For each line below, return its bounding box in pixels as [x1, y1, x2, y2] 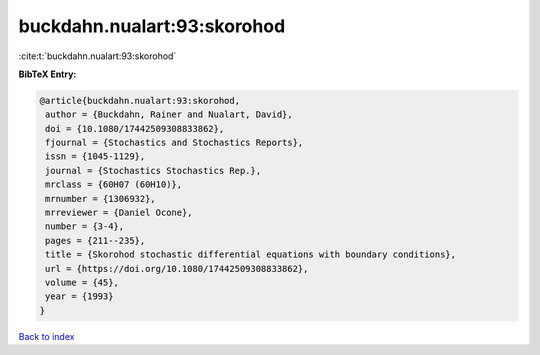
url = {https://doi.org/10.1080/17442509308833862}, [45, 263, 309, 274]
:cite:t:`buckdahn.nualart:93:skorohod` [18, 50, 177, 62]
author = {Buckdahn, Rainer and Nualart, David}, [45, 109, 294, 120]
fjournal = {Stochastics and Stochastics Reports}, [45, 137, 304, 149]
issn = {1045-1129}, [45, 151, 146, 162]
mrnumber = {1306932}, [45, 193, 157, 204]
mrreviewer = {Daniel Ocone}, [45, 207, 194, 219]
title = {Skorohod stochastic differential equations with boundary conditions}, [45, 249, 457, 260]
